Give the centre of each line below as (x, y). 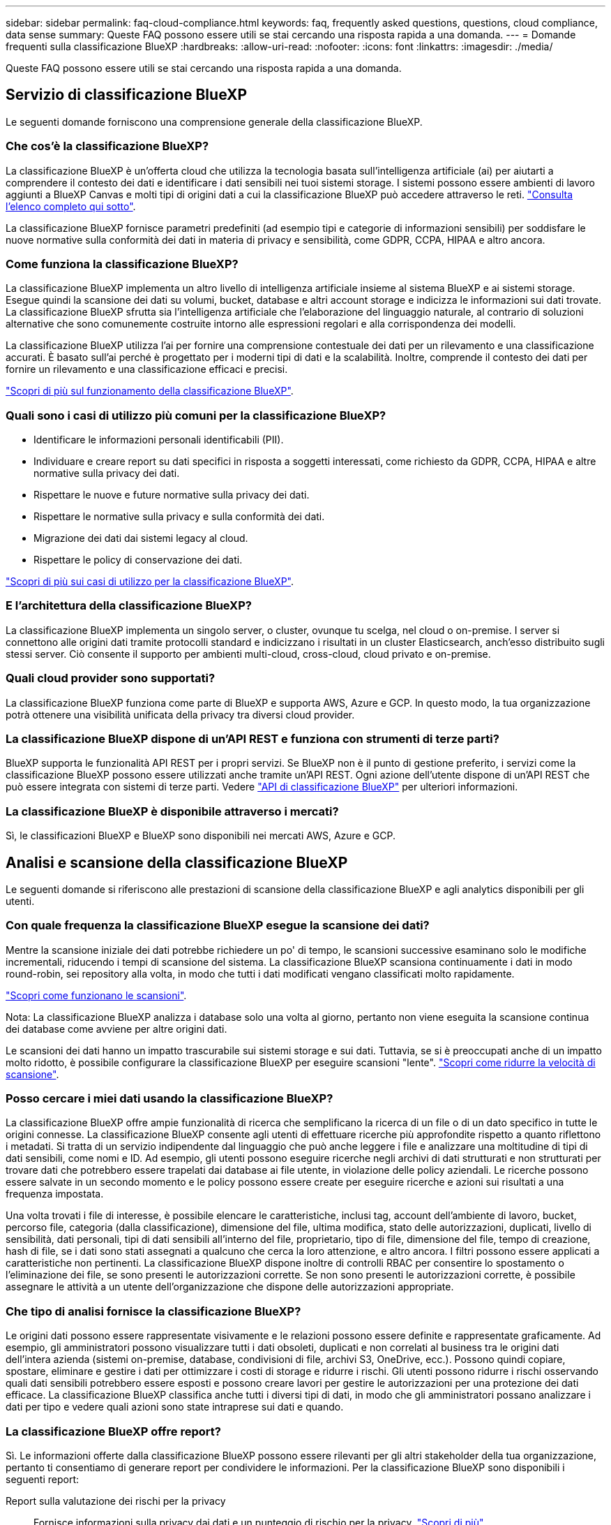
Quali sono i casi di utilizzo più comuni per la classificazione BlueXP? (196, 415)
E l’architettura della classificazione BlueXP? (129, 606)
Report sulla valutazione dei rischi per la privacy (116, 1501)
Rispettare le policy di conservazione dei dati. (138, 560)
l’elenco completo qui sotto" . (71, 206)
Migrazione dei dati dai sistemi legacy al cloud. (141, 538)
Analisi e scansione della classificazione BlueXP (177, 862)
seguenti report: (43, 1479)
